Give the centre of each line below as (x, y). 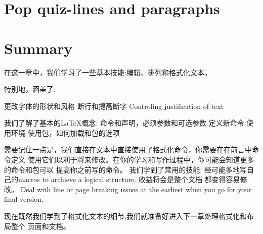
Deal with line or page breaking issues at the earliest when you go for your (136, 189)
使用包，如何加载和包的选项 (74, 132)
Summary (38, 48)
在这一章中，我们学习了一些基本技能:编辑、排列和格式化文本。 (108, 72)
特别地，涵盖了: (30, 89)
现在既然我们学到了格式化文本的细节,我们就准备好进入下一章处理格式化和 (125, 216)
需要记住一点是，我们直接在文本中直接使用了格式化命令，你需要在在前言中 (128, 150)
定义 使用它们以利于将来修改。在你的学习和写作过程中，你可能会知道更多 (133, 160)
